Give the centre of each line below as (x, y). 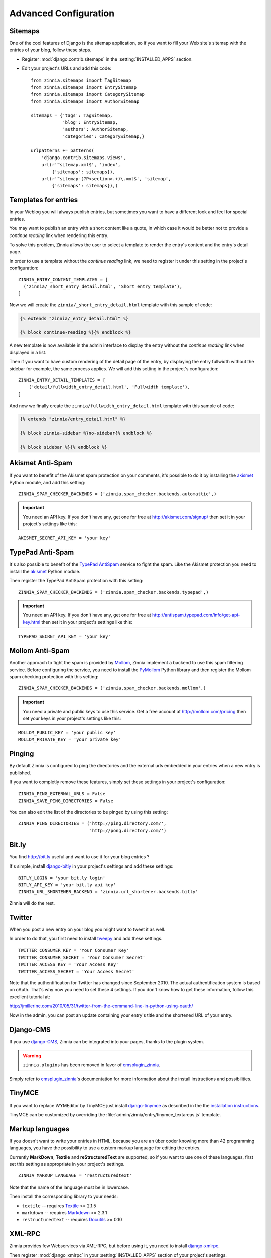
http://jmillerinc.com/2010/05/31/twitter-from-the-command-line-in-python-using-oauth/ (101, 1006)
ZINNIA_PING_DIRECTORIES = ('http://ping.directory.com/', (92, 823)
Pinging (22, 754)
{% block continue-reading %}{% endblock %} (76, 332)
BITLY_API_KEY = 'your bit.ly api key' (67, 885)
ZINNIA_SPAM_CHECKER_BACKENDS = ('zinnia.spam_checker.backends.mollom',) (112, 688)
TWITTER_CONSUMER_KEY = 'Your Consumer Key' (74, 950)
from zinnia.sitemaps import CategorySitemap (88, 94)
